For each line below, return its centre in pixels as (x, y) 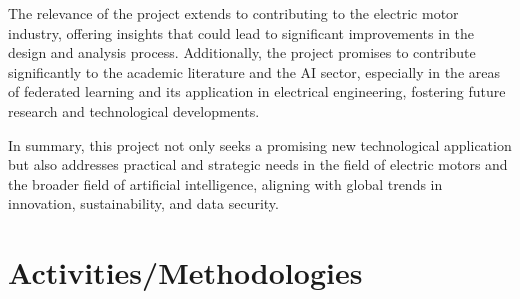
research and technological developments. (134, 110)
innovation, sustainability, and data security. (143, 203)
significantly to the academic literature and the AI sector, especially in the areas (254, 71)
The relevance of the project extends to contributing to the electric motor (233, 13)
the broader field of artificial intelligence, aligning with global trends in (225, 183)
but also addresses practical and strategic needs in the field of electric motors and (258, 164)
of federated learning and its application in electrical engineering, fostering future (257, 91)
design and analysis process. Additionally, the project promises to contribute (242, 52)
